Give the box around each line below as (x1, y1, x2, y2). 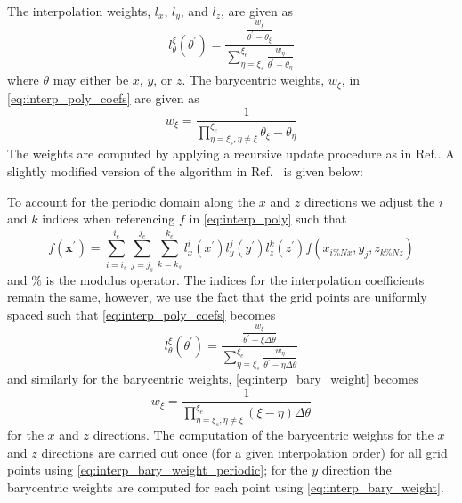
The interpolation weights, (7, 2, 151, 20)
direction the (321, 460, 392, 479)
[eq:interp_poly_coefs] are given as (7, 88, 199, 107)
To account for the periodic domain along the (7, 191, 255, 210)
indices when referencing (42, 209, 175, 228)
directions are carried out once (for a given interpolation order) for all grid (41, 442, 448, 461)
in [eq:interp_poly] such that (189, 209, 347, 228)
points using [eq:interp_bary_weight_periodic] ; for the (7, 460, 308, 479)
